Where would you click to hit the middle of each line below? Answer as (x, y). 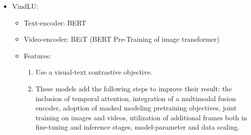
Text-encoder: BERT (55, 22)
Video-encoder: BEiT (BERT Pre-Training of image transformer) (122, 39)
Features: (38, 55)
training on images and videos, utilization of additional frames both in (141, 117)
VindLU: (25, 6)
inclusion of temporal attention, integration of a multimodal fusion (136, 98)
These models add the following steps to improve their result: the (134, 88)
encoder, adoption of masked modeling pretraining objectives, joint (136, 108)
